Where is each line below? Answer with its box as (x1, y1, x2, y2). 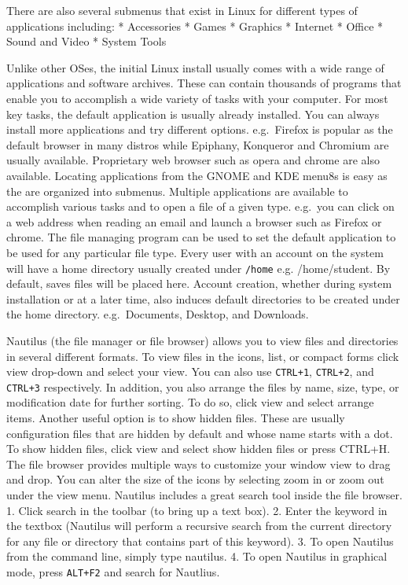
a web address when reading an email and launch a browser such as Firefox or (6, 213, 382, 230)
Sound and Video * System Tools (6, 33, 167, 50)
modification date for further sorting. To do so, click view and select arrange (6, 394, 374, 410)
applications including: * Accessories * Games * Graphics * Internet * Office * (6, 17, 384, 34)
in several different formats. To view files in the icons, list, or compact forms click (6, 348, 399, 364)
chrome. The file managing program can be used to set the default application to (6, 229, 396, 245)
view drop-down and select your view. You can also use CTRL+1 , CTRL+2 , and (6, 363, 374, 380)
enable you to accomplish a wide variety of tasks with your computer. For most (6, 90, 388, 106)
